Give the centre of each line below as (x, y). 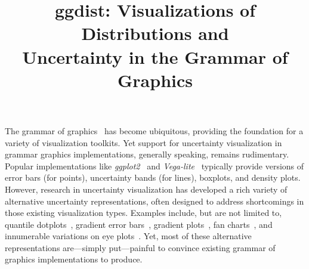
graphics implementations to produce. (74, 259)
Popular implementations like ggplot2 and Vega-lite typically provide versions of (154, 166)
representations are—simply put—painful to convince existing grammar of (140, 247)
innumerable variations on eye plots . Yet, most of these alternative (128, 236)
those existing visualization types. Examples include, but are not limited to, (143, 213)
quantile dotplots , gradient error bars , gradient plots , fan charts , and (139, 224)
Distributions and (155, 33)
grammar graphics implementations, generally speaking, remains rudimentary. (147, 154)
